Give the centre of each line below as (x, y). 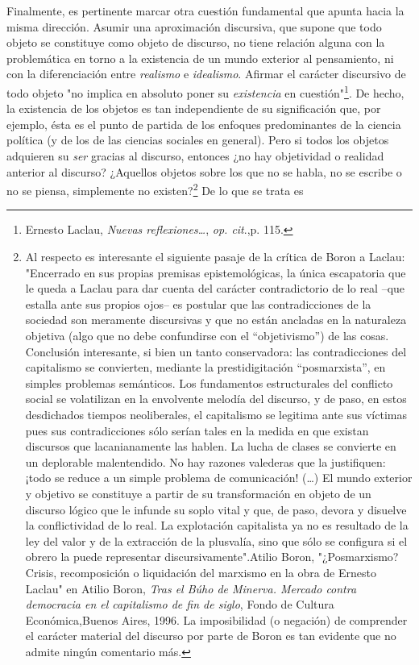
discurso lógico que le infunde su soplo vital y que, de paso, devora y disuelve (216, 509)
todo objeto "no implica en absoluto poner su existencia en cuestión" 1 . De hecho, (205, 91)
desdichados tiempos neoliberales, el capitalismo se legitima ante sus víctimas (216, 414)
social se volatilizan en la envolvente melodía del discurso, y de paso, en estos (216, 399)
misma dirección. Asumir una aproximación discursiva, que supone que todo (194, 26)
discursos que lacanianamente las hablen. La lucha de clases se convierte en (211, 446)
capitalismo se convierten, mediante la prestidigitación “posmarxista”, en (205, 367)
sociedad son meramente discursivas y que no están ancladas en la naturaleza (216, 320)
